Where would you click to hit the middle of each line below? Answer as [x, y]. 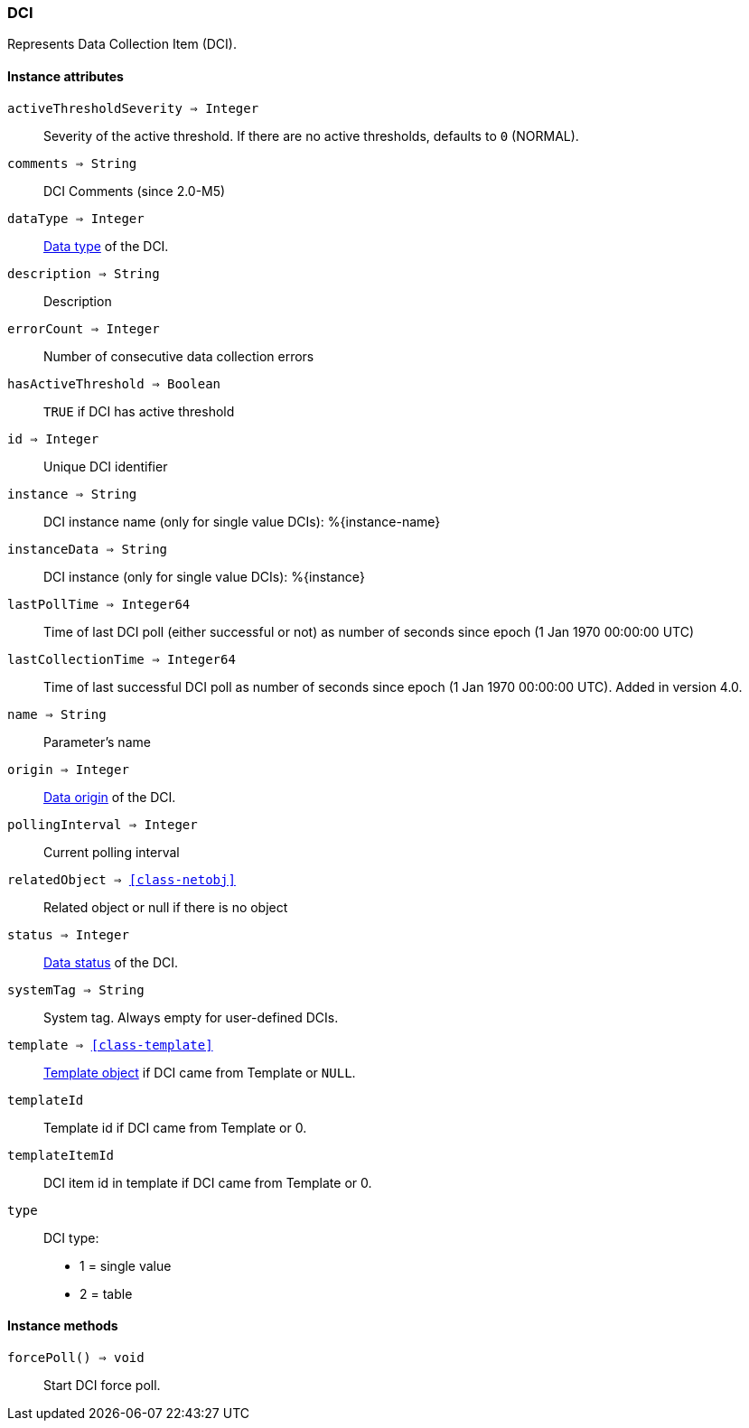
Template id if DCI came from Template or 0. [175, 1127]
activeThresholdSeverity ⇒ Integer [133, 108]
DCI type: [71, 1237]
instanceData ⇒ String [88, 549]
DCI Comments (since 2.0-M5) [135, 191]
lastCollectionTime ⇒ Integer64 [122, 659]
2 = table [106, 1293]
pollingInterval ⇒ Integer [103, 824]
